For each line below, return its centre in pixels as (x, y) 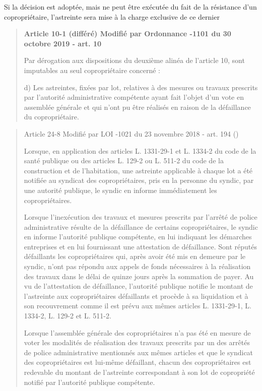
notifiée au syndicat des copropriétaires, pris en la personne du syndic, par (139, 180)
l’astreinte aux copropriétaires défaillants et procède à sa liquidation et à (136, 296)
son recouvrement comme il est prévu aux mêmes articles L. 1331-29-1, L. (138, 306)
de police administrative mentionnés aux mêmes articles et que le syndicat (139, 352)
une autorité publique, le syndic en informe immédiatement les (120, 190)
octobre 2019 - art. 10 (63, 43)
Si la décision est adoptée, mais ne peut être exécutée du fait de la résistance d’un (130, 7)
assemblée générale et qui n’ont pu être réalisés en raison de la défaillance (137, 107)
